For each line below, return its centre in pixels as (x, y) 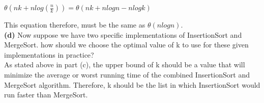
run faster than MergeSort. (46, 95)
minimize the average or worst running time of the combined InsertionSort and (127, 74)
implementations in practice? (49, 54)
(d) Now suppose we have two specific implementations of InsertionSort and (123, 34)
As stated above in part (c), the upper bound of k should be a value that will (125, 65)
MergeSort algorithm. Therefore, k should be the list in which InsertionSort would (132, 84)
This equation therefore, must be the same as (75, 24)
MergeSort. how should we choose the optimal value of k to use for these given (126, 45)
